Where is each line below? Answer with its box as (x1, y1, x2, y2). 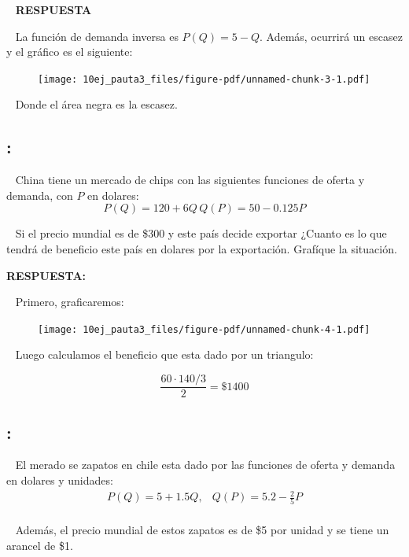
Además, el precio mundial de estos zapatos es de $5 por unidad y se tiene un (15, 522, 389, 538)
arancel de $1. (6, 537, 73, 553)
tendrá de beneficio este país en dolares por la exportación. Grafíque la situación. (6, 241, 397, 257)
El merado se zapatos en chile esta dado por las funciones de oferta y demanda (15, 456, 396, 473)
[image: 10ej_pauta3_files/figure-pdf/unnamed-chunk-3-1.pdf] (38, 73, 370, 85)
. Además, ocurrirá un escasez (260, 28, 403, 44)
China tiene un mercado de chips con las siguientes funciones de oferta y (15, 172, 365, 188)
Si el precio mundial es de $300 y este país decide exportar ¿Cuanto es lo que (15, 225, 387, 242)
